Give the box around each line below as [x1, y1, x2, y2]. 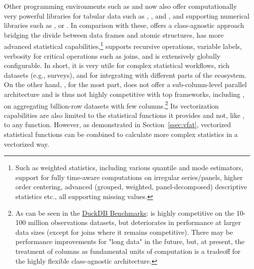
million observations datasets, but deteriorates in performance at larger [28, 217, 241, 227]
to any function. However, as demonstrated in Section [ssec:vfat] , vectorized [4, 119, 231, 130]
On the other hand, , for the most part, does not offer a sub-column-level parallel [4, 79, 247, 90]
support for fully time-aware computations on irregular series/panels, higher [15, 172, 243, 182]
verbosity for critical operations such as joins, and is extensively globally [4, 50, 221, 61]
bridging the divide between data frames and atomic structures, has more [4, 29, 224, 40]
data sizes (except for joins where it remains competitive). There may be [15, 226, 233, 237]
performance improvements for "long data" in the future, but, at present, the [15, 236, 245, 247]
